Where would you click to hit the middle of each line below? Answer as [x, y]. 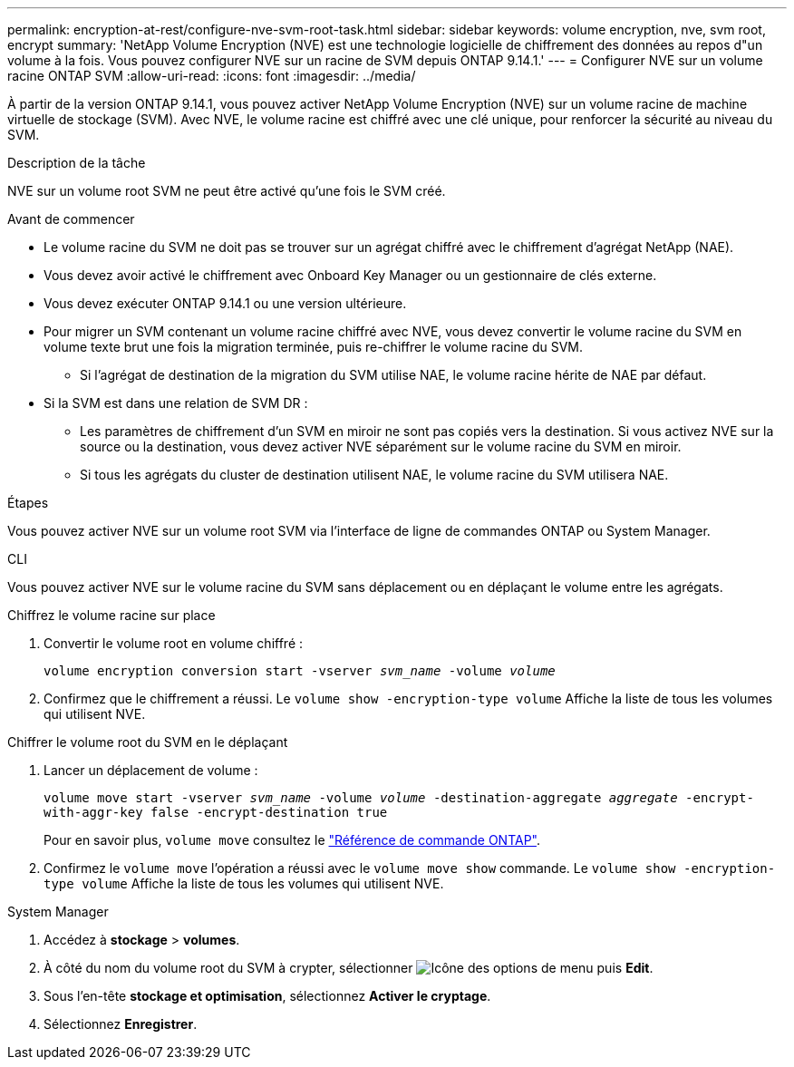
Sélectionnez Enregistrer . [121, 1024]
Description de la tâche [77, 163]
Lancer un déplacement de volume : [151, 770]
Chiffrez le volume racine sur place [111, 615]
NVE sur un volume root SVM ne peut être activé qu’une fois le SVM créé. [227, 191]
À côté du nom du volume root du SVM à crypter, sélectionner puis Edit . [349, 968]
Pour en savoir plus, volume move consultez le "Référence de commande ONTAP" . [292, 840]
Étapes [28, 503]
